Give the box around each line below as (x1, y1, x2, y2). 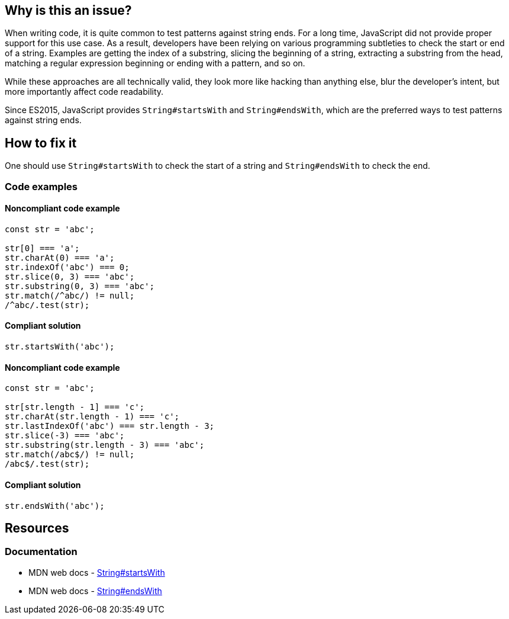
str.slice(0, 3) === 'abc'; (5, 271, 135, 281)
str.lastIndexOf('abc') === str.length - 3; (5, 421, 215, 431)
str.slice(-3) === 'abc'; (5, 431, 125, 441)
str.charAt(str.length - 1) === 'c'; (5, 412, 180, 422)
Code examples (5, 180, 78, 193)
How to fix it (5, 135, 77, 150)
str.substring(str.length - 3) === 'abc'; (5, 440, 205, 450)
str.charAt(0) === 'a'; (5, 252, 115, 262)
